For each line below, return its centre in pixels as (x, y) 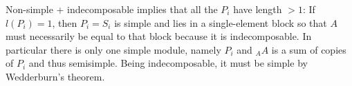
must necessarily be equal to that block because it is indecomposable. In (159, 36)
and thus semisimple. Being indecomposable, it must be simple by (168, 63)
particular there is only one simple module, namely (113, 49)
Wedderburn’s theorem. (55, 76)
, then (65, 22)
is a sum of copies (309, 49)
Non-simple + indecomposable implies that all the (112, 9)
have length (258, 9)
